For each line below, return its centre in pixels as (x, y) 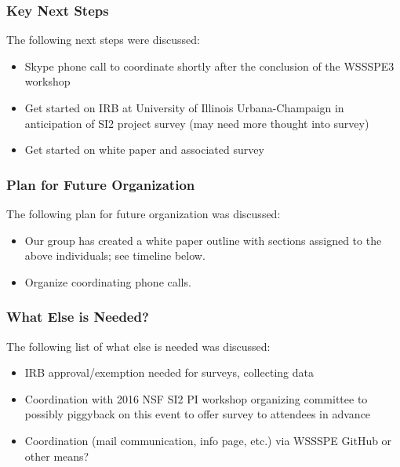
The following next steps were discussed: (103, 40)
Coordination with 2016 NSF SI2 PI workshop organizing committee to (196, 398)
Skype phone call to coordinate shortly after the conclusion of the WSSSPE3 (209, 66)
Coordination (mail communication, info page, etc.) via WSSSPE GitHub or (208, 440)
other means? (57, 456)
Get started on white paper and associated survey (144, 150)
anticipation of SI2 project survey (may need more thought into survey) (197, 123)
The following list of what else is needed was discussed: (138, 346)
